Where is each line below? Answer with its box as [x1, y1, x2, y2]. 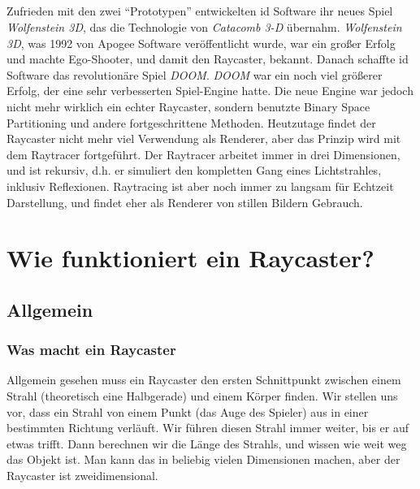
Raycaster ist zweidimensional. [6, 467, 158, 484]
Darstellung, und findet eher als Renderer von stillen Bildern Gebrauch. [6, 193, 363, 210]
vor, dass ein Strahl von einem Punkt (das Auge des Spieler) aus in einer [6, 403, 369, 420]
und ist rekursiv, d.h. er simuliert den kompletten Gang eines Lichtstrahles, [6, 162, 382, 179]
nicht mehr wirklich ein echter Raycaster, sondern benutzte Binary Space [6, 97, 370, 115]
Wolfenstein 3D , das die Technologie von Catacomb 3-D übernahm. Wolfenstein [6, 18, 402, 35]
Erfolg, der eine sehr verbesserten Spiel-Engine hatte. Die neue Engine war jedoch [6, 82, 414, 99]
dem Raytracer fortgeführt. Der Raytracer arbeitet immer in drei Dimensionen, [6, 145, 401, 162]
